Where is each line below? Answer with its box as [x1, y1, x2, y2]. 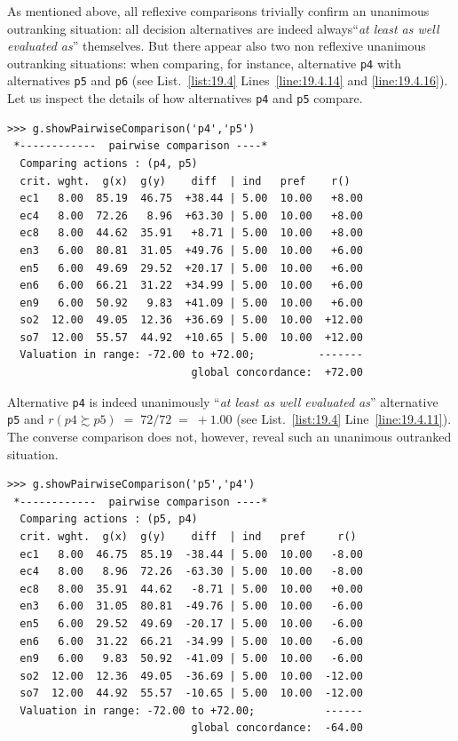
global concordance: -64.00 [191, 721, 363, 735]
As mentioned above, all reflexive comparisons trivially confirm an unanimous [7, 2, 430, 20]
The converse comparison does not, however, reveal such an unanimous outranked [7, 426, 452, 445]
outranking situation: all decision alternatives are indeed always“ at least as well [7, 19, 439, 37]
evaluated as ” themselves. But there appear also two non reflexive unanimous [7, 36, 426, 55]
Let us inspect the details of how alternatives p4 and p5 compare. [7, 89, 363, 108]
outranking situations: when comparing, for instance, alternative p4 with [7, 53, 402, 72]
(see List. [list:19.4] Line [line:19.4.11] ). [236, 410, 452, 428]
